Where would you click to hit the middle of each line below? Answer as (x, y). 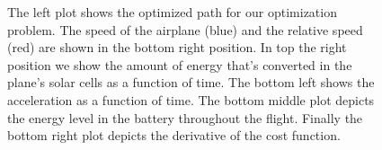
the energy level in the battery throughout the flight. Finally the (185, 117)
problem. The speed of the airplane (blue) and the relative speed (185, 29)
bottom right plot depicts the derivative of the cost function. (174, 135)
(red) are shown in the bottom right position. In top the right (177, 47)
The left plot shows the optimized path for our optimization (172, 12)
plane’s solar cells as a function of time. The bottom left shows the (191, 82)
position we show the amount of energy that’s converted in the (180, 64)
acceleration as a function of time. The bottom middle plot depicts (191, 99)
